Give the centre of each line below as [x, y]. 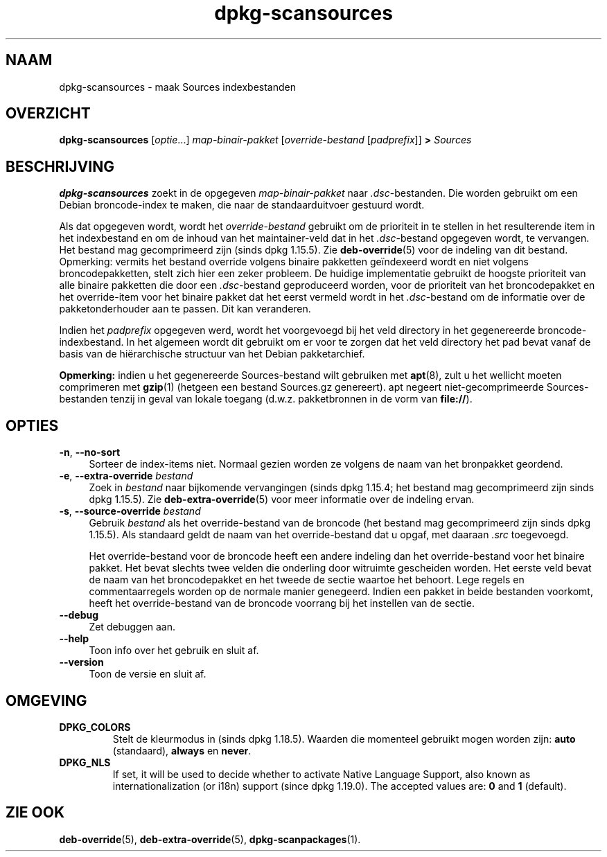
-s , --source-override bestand [130, 511]
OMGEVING [46, 700]
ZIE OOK [35, 813]
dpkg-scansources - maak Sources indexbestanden [177, 87]
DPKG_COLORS [95, 727]
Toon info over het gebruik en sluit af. [174, 651]
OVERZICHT [48, 114]
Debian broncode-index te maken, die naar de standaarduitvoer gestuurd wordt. [242, 205]
